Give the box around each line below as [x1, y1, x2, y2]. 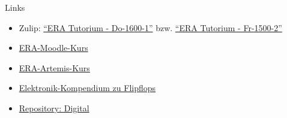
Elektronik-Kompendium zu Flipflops [19, 81, 156, 94]
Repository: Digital [19, 101, 89, 114]
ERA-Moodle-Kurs [19, 41, 88, 54]
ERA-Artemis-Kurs [19, 61, 90, 74]
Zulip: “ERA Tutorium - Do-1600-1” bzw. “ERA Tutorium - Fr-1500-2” [19, 21, 282, 34]
